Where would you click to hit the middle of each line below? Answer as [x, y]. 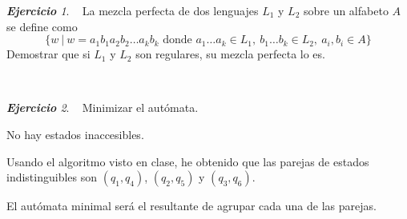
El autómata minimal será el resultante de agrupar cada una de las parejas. [191, 206]
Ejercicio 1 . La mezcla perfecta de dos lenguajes [133, 10]
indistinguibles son [52, 177]
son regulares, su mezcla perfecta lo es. [230, 54]
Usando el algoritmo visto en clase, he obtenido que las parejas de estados [188, 161]
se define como [42, 26]
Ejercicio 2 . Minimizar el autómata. [103, 108]
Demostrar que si [48, 54]
